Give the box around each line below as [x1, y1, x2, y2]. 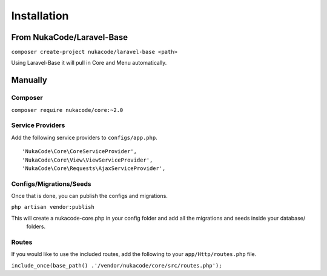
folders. [26, 223, 45, 230]
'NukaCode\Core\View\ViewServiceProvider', [22, 156, 153, 163]
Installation [11, 9, 69, 22]
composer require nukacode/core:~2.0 [11, 107, 124, 113]
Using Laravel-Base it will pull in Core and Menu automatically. [11, 59, 167, 67]
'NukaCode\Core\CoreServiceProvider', [22, 148, 137, 155]
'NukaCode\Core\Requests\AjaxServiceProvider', [22, 165, 166, 172]
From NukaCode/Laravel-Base [11, 32, 128, 42]
